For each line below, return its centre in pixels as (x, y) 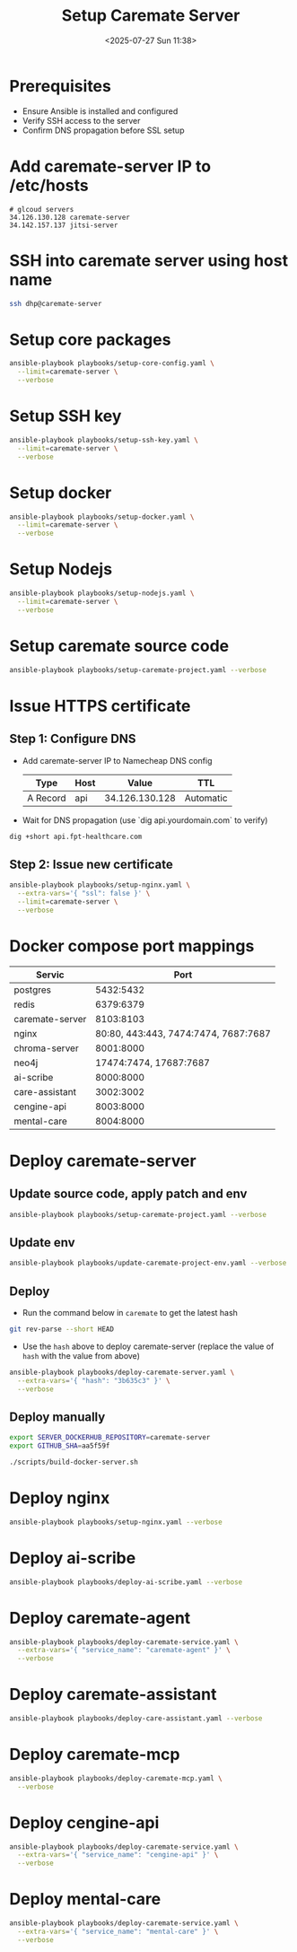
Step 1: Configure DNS (73, 739)
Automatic (206, 798)
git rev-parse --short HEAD (62, 1329)
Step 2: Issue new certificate (91, 864)
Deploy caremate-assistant (113, 1695)
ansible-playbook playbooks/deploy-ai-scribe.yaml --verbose (126, 1582)
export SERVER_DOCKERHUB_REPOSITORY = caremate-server (110, 1438)
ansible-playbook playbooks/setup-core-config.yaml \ (112, 363)
